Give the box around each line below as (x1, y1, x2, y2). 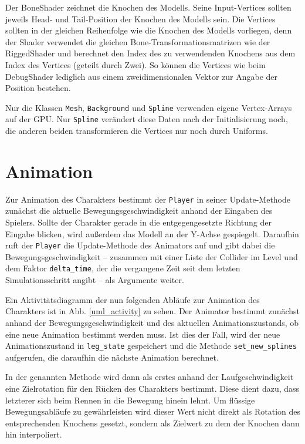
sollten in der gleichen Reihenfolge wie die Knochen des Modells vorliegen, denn (5, 24, 292, 36)
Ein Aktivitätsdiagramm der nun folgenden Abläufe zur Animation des (5, 293, 260, 305)
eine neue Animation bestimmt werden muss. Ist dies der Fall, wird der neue (5, 328, 280, 340)
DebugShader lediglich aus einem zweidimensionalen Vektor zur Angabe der (5, 70, 278, 82)
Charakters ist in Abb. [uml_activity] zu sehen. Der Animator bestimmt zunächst (5, 305, 300, 317)
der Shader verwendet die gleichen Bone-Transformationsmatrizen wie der (5, 35, 270, 48)
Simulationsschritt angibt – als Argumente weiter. (5, 274, 184, 286)
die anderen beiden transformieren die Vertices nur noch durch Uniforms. (5, 125, 268, 137)
